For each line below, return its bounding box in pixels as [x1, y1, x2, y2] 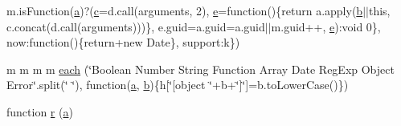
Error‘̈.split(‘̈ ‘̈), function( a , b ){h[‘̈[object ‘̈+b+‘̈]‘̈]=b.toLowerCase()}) [6, 76, 349, 93]
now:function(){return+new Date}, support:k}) [6, 34, 240, 51]
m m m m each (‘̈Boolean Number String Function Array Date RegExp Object [6, 60, 395, 77]
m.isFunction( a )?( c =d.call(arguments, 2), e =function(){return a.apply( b [6, 2, 363, 18]
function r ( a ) [6, 103, 73, 120]
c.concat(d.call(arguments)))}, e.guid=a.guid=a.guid [6, 18, 265, 35]
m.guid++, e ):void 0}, [271, 18, 381, 35]
